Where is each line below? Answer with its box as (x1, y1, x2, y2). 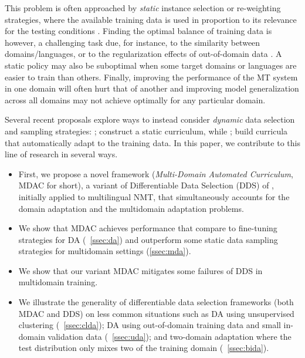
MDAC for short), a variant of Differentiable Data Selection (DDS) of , (18, 179, 274, 191)
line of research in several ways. (5, 148, 118, 160)
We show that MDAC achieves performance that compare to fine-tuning (18, 222, 277, 234)
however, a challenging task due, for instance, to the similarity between (5, 36, 260, 48)
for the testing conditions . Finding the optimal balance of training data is (5, 25, 272, 37)
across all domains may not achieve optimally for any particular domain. (5, 93, 266, 106)
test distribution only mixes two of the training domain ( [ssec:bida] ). (18, 342, 269, 354)
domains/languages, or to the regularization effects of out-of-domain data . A (5, 48, 282, 60)
